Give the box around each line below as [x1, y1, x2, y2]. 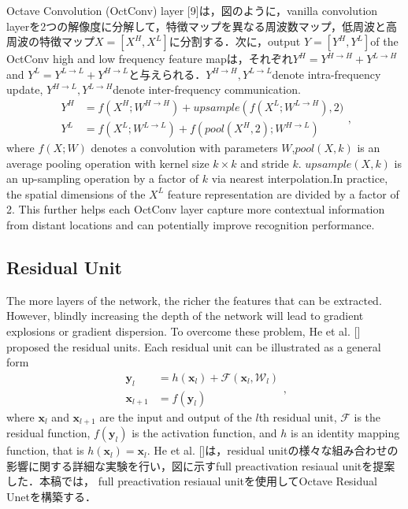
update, [6, 81, 43, 98]
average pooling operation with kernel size [6, 154, 210, 171]
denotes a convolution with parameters [91, 139, 278, 156]
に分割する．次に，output [169, 33, 301, 50]
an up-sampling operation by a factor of [6, 170, 199, 187]
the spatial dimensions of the [6, 185, 146, 202]
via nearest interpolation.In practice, [211, 170, 388, 187]
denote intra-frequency [272, 65, 381, 82]
